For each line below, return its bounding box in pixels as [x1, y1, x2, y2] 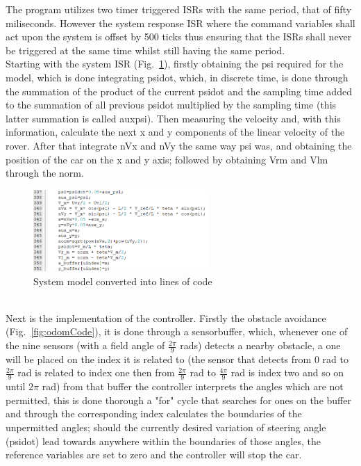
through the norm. [6, 166, 84, 180]
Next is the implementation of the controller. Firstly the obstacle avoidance [6, 310, 326, 325]
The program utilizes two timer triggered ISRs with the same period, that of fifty [6, 2, 352, 16]
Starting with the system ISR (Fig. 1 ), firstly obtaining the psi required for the [6, 56, 344, 71]
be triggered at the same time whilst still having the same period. [6, 42, 285, 57]
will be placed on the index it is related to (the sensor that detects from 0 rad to [6, 351, 349, 366]
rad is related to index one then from [17, 365, 175, 380]
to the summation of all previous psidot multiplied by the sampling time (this [6, 97, 337, 112]
